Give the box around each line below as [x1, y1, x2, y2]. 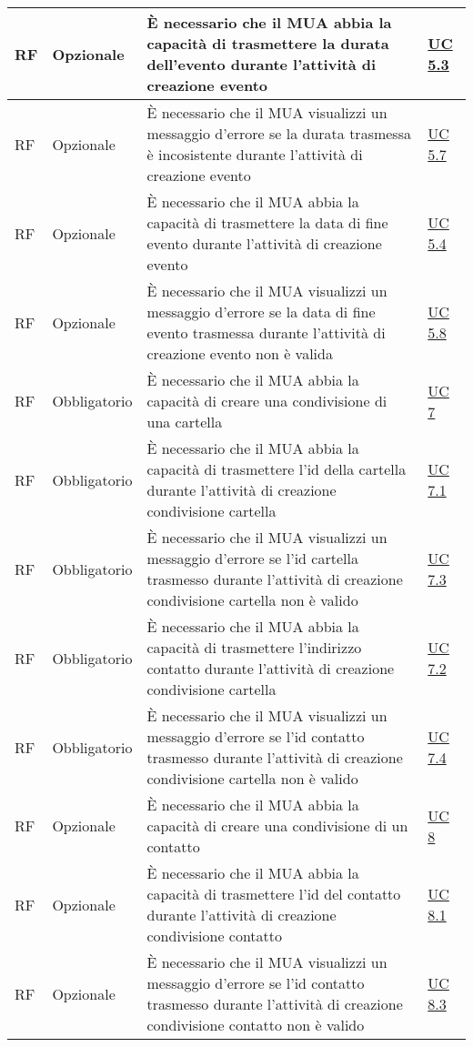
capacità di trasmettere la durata [146, 33, 389, 54]
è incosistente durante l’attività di [146, 144, 363, 165]
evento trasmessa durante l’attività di [146, 322, 386, 343]
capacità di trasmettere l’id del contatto [146, 883, 401, 904]
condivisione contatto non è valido [146, 1014, 365, 1035]
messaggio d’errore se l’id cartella [146, 548, 358, 569]
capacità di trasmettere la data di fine [146, 212, 388, 233]
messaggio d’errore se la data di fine [146, 301, 376, 322]
